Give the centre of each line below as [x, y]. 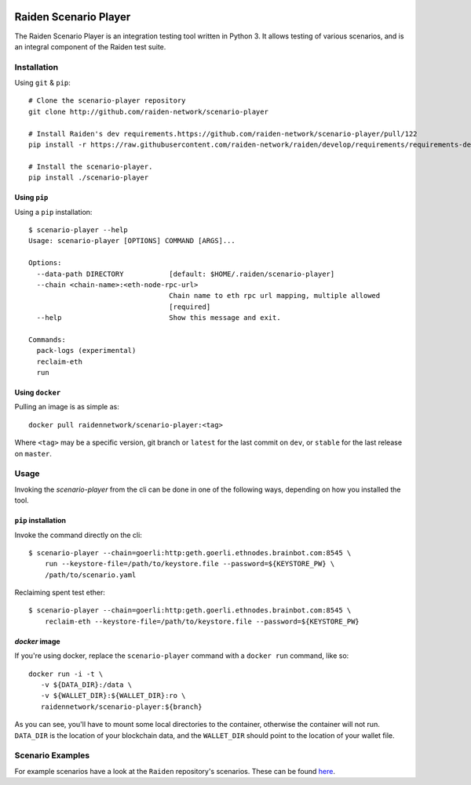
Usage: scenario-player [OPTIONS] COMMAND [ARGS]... [132, 241]
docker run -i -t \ [66, 674]
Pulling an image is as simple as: [67, 407]
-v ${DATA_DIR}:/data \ [86, 685]
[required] [190, 307]
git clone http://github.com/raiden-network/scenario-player [148, 111]
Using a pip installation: [53, 212]
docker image [37, 641]
